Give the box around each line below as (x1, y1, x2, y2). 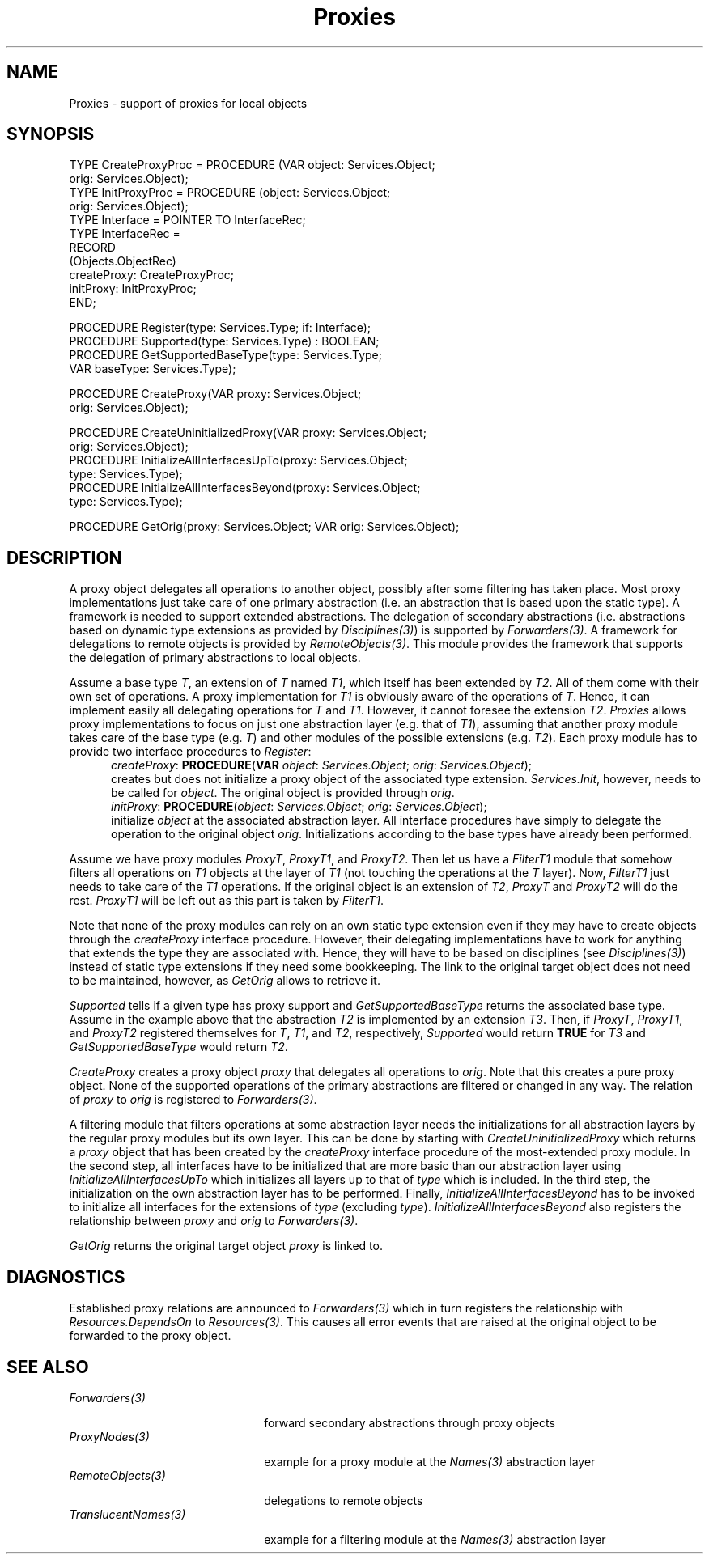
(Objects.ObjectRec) (69, 254, 176, 269)
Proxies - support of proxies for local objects (69, 95, 308, 110)
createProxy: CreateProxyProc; (69, 268, 234, 282)
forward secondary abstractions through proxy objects (264, 1415, 555, 1430)
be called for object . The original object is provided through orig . (111, 786, 455, 800)
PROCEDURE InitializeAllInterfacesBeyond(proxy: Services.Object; (69, 481, 421, 495)
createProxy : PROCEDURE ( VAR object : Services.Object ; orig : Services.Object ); (111, 758, 533, 773)
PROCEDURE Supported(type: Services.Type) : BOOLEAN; (69, 334, 380, 349)
